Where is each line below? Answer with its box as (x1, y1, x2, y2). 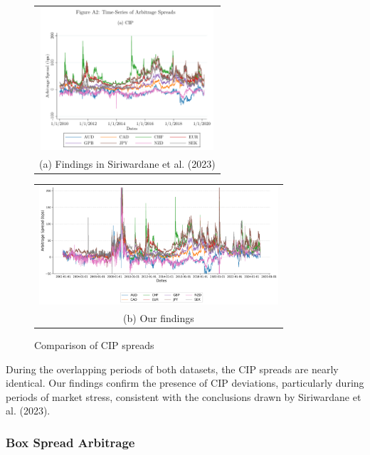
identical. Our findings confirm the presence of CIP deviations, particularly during (6, 375, 364, 390)
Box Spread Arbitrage (6, 433, 135, 451)
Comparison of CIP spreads (34, 338, 154, 353)
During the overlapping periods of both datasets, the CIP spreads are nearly (6, 361, 339, 376)
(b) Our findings (123, 310, 194, 325)
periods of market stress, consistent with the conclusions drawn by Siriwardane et (6, 389, 361, 404)
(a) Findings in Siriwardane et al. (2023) (39, 156, 216, 171)
